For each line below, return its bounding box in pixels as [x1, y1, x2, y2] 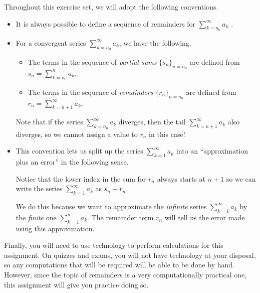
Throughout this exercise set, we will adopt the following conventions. [4, 2, 218, 12]
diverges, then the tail [118, 116, 186, 127]
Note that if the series [16, 116, 83, 127]
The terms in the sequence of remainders [28, 86, 153, 97]
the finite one [16, 212, 57, 222]
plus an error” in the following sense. [16, 157, 129, 167]
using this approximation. [16, 223, 95, 233]
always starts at [157, 173, 205, 184]
